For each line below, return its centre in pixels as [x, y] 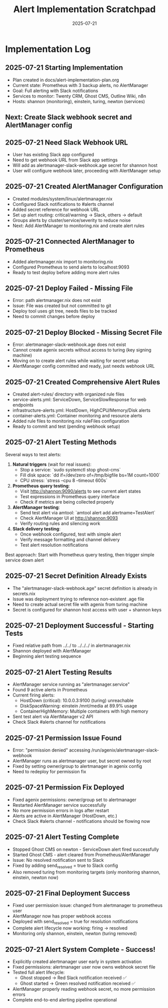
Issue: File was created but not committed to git [62, 306]
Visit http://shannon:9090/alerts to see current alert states [80, 491]
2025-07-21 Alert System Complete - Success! [80, 949]
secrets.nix [24, 593]
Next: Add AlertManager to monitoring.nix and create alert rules [78, 226]
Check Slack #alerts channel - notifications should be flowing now [81, 821]
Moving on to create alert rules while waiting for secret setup [76, 361]
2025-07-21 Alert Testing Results [59, 672]
